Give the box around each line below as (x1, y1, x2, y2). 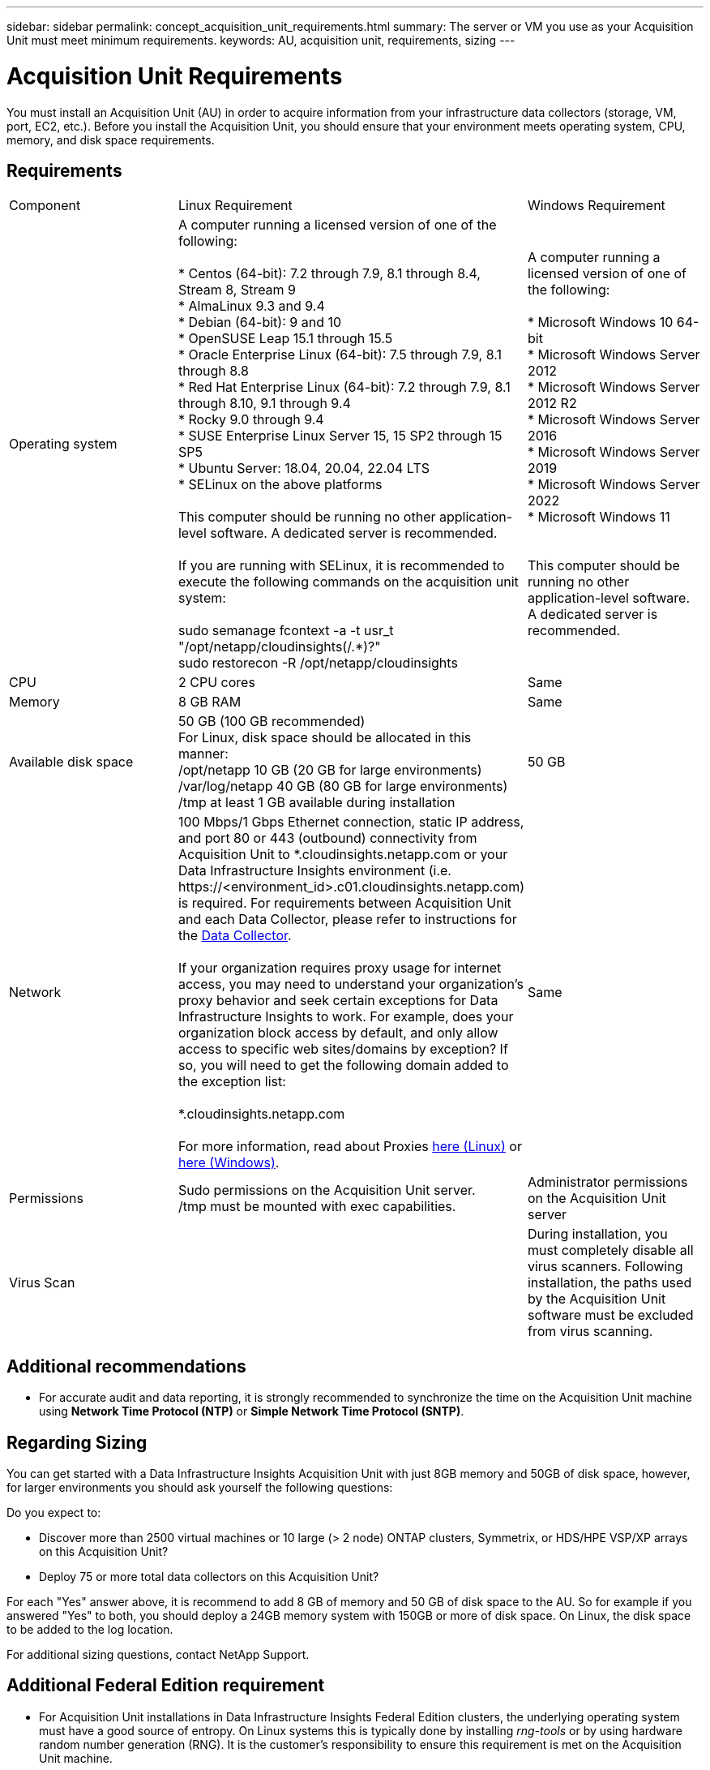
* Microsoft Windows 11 (527, 509, 670, 526)
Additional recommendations (6, 1355, 246, 1377)
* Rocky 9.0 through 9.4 (177, 411, 324, 428)
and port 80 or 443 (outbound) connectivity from (177, 830, 477, 847)
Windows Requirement (527, 197, 665, 214)
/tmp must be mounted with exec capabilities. (177, 1198, 456, 1215)
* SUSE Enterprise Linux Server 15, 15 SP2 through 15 (177, 427, 503, 445)
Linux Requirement (177, 197, 293, 214)
